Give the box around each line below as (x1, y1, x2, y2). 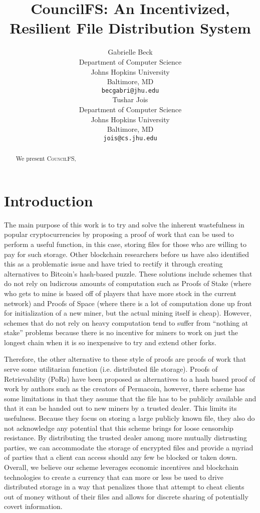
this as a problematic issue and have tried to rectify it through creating (4, 259, 223, 269)
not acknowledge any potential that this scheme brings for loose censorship (4, 422, 233, 433)
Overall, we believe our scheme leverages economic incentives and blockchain (4, 462, 239, 472)
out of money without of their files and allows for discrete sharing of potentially (4, 491, 248, 501)
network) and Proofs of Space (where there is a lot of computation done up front (4, 298, 252, 308)
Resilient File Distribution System (10, 18, 251, 38)
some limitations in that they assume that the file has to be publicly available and (4, 393, 256, 403)
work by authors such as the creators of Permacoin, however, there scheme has (4, 383, 245, 394)
